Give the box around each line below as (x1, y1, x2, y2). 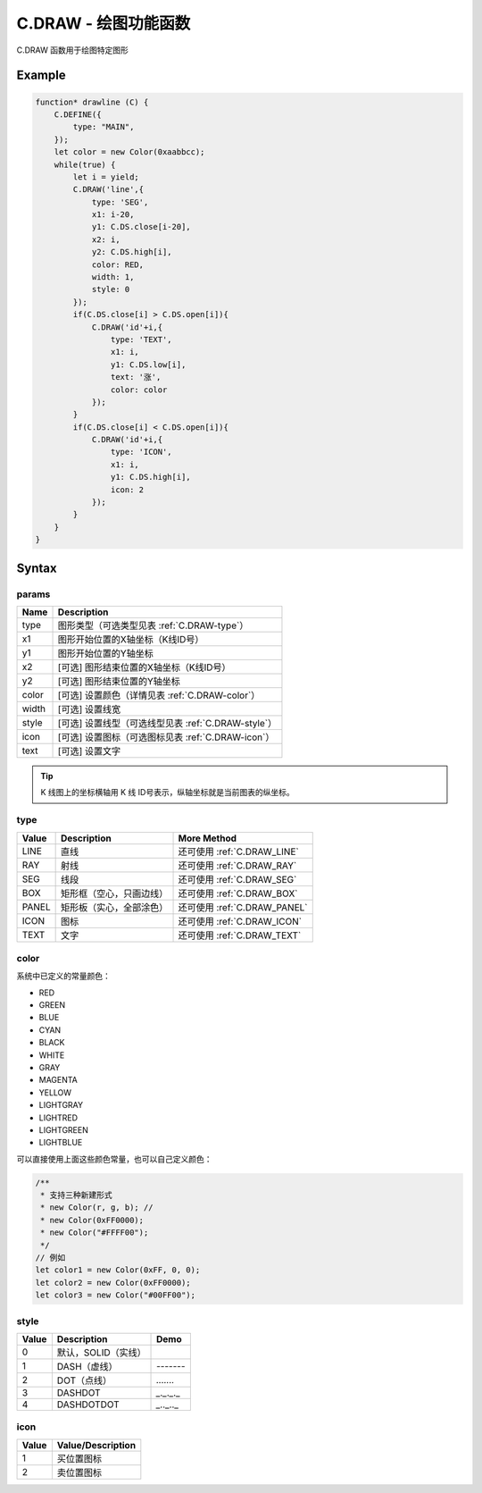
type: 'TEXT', (110, 334, 173, 344)
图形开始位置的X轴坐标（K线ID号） (57, 633, 204, 645)
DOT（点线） (56, 1374, 112, 1387)
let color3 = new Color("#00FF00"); (35, 1290, 196, 1300)
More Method (178, 832, 237, 844)
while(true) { (54, 159, 116, 170)
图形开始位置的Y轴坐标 (57, 647, 154, 659)
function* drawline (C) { (35, 96, 149, 107)
